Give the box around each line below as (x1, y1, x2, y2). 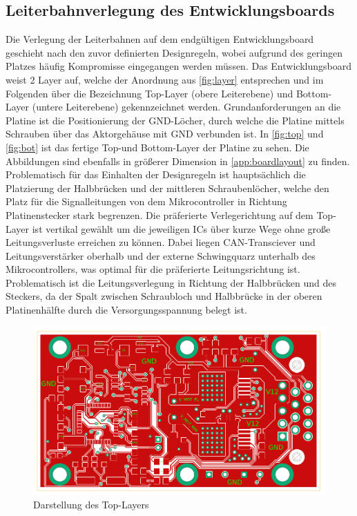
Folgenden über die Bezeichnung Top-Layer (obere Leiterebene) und (6, 86, 293, 100)
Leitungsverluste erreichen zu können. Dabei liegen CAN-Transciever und (6, 235, 316, 249)
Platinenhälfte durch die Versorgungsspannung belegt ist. (6, 303, 247, 317)
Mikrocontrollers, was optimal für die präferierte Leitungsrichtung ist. (6, 262, 300, 276)
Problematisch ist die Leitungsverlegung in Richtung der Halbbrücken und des (6, 275, 337, 289)
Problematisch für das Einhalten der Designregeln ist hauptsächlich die (6, 167, 306, 182)
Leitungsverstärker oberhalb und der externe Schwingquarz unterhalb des (6, 248, 316, 262)
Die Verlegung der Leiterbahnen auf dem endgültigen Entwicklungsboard (6, 32, 314, 46)
